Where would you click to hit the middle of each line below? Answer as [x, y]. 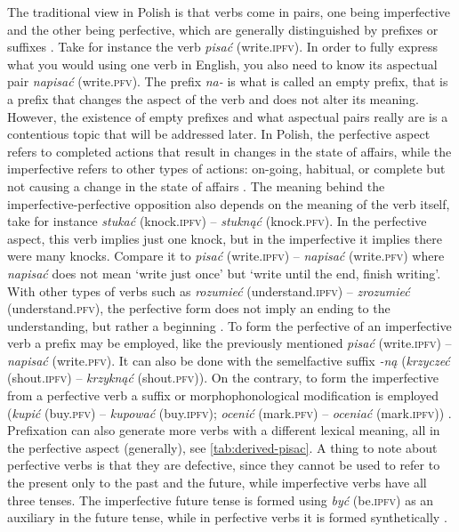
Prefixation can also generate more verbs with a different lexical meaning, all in [224, 430]
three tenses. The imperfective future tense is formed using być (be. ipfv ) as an [221, 500]
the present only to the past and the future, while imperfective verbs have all [217, 483]
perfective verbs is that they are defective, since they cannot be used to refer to [224, 465]
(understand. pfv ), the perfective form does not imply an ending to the [199, 308]
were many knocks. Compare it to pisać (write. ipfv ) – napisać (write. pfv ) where [226, 256]
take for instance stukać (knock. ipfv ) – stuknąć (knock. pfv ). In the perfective [217, 221]
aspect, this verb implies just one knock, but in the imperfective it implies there [225, 238]
